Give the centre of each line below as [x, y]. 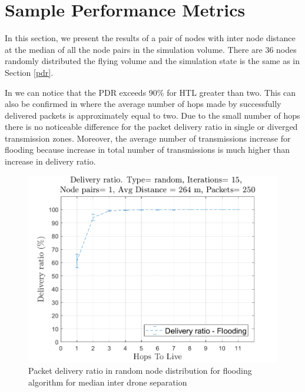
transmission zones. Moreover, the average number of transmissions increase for [148, 138]
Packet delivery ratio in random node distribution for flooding [140, 371]
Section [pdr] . [29, 72]
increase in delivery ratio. [50, 161]
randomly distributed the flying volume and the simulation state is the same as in [152, 61]
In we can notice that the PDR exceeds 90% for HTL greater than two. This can [150, 92]
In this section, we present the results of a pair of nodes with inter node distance [150, 38]
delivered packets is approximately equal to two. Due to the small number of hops [152, 115]
